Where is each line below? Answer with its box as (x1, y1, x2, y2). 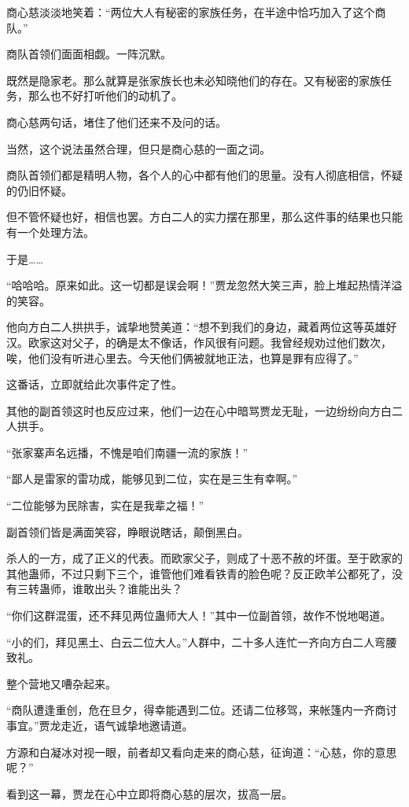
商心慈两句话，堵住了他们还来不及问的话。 (6, 113, 227, 130)
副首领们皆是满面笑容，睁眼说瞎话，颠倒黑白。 (6, 523, 249, 540)
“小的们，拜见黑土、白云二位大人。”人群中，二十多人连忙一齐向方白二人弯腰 (6, 633, 397, 650)
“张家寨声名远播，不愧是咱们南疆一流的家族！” (6, 444, 249, 460)
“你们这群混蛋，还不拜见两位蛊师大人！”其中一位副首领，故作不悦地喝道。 (6, 607, 392, 624)
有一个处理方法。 (6, 223, 94, 240)
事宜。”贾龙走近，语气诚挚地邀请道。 (6, 717, 193, 733)
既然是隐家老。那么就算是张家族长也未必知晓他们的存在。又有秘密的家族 (6, 72, 381, 88)
